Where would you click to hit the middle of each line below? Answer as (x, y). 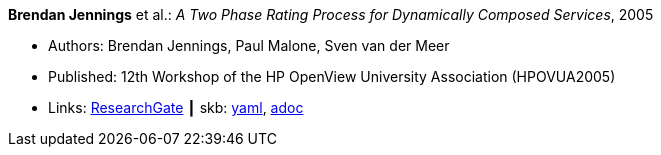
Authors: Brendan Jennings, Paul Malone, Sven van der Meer (249, 45)
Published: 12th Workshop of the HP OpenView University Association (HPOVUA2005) (332, 76)
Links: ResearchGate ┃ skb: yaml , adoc (176, 107)
